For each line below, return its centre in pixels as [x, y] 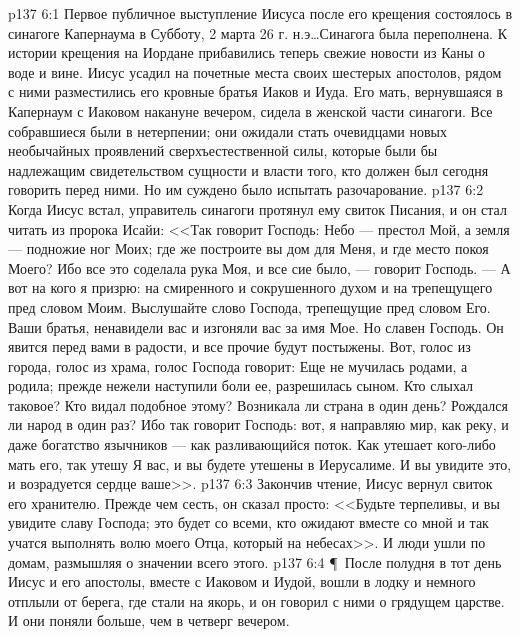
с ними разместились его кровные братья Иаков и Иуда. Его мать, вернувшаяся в [255, 91]
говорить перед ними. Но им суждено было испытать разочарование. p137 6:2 [246, 189]
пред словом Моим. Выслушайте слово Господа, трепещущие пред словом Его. [249, 306]
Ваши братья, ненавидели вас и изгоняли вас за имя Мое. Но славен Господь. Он [256, 326]
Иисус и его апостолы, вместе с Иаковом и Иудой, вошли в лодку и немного [242, 581]
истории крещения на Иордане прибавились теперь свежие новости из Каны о [247, 52]
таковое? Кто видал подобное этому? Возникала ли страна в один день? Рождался [258, 404]
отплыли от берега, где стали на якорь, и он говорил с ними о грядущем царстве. [256, 600]
